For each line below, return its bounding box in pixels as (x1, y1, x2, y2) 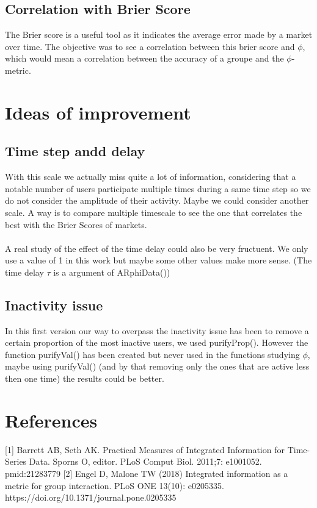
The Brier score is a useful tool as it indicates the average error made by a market (5, 28, 313, 41)
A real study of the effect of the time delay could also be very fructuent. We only (5, 241, 308, 254)
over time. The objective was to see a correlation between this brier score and (5, 40, 295, 52)
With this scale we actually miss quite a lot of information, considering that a (5, 170, 296, 183)
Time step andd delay (5, 141, 145, 160)
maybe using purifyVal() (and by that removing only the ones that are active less (5, 360, 310, 373)
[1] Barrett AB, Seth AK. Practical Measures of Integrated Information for (5, 443, 285, 456)
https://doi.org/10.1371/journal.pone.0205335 (5, 491, 177, 504)
